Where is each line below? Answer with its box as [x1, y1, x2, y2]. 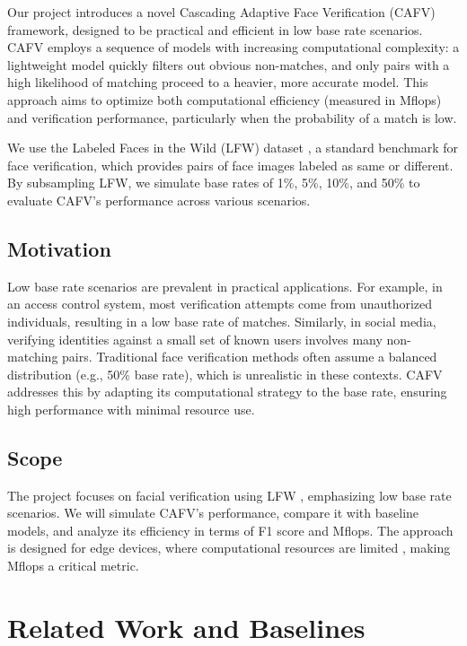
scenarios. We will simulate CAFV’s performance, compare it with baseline [7, 503, 419, 522]
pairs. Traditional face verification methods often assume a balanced [62, 347, 437, 366]
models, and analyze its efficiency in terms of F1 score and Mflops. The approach [7, 520, 454, 539]
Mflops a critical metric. [7, 556, 139, 575]
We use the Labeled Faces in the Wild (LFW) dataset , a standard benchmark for [7, 138, 459, 157]
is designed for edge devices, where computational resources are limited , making [7, 538, 451, 557]
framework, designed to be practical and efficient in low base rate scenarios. [7, 20, 423, 39]
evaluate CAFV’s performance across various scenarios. [7, 190, 311, 209]
